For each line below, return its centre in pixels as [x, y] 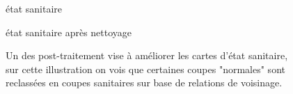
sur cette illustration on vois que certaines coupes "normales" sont [145, 69]
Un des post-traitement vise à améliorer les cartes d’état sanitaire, [147, 55]
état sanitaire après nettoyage [69, 32]
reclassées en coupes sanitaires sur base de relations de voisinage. [144, 83]
